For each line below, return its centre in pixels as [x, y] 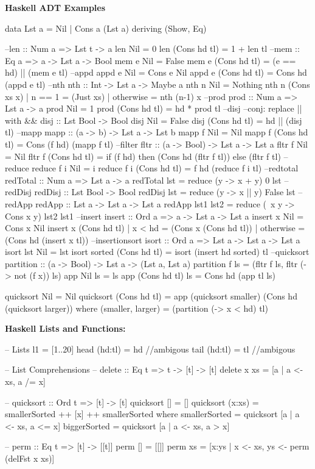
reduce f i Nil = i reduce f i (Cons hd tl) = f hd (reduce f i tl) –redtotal [165, 168]
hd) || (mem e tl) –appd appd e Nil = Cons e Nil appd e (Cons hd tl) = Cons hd [156, 72]
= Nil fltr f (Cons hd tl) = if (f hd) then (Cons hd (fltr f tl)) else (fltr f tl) [143, 156]
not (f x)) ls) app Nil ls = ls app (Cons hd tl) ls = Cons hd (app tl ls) [145, 275]
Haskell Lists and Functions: [65, 328]
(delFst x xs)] [30, 458]
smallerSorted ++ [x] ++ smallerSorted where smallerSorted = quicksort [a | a [152, 414]
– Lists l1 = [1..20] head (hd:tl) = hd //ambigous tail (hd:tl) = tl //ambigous [150, 349]
